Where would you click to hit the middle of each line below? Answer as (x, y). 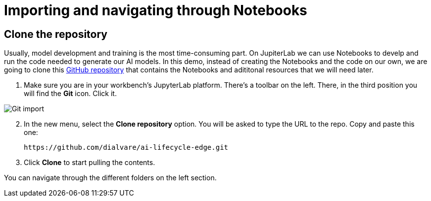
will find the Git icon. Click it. (70, 94)
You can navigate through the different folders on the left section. (110, 178)
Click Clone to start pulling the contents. (90, 163)
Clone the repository (56, 34)
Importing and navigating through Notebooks (156, 10)
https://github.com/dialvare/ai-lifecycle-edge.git (126, 148)
